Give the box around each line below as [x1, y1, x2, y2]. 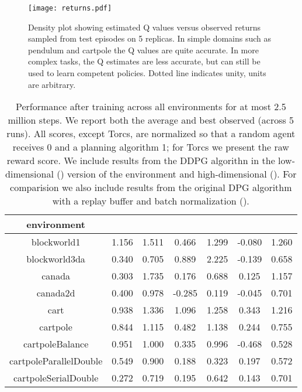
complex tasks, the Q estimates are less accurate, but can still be [28, 55, 261, 67]
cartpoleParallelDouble [9, 354, 103, 368]
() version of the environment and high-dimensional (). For [57, 167, 297, 181]
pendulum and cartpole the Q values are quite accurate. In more [28, 43, 259, 56]
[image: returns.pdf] [28, 4, 112, 12]
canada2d [36, 286, 75, 300]
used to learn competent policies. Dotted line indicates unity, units [28, 67, 266, 79]
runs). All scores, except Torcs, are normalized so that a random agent [6, 127, 296, 141]
